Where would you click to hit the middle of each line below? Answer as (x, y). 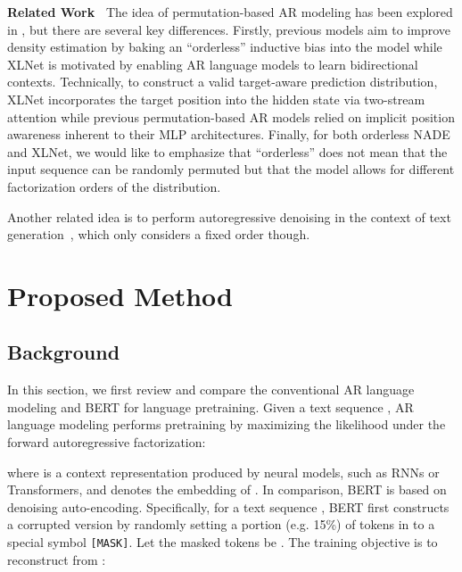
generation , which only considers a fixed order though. (159, 234)
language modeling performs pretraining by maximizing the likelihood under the (227, 424)
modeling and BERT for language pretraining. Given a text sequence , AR (210, 406)
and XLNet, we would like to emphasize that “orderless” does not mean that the (227, 151)
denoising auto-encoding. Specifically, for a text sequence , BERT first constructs (228, 506)
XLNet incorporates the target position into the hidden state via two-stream (216, 99)
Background (64, 352)
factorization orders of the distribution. (114, 186)
